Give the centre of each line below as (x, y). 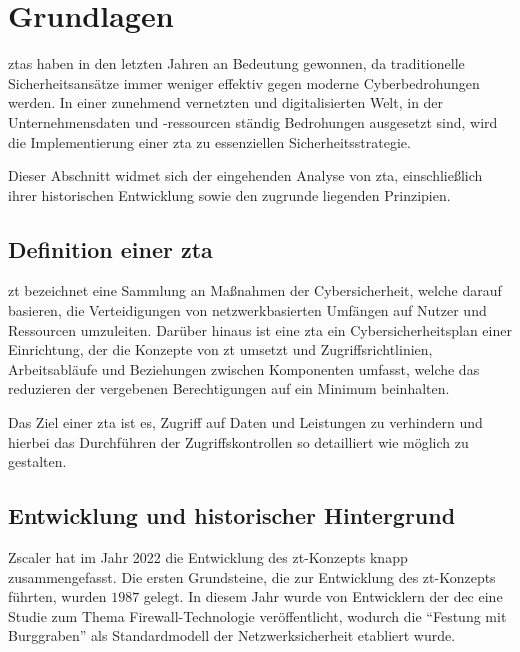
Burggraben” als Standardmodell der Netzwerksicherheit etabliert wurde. (232, 635)
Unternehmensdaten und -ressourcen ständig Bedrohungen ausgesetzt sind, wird (253, 121)
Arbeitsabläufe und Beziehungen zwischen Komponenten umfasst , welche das (244, 368)
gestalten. (37, 461)
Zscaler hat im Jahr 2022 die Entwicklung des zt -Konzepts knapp (208, 557)
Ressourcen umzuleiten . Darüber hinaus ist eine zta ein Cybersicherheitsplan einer (260, 329)
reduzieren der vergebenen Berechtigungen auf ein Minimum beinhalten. (229, 388)
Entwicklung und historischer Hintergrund (232, 515)
